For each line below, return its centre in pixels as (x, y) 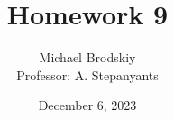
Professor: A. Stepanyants (87, 74)
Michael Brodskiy (87, 57)
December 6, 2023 (87, 105)
